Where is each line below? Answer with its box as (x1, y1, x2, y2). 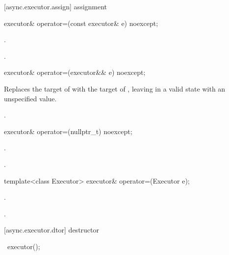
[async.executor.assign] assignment (4, 1, 107, 11)
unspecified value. (4, 93, 57, 103)
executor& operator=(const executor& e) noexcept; (4, 18, 158, 28)
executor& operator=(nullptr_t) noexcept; (4, 126, 132, 136)
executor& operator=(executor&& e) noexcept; (4, 67, 146, 77)
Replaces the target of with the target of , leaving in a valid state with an (4, 83, 226, 93)
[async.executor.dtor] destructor (4, 225, 99, 235)
